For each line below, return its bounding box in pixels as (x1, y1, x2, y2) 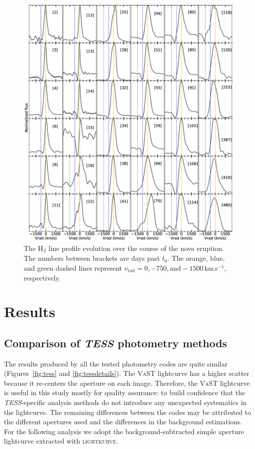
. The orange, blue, (167, 253, 225, 263)
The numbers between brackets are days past (24, 253, 160, 263)
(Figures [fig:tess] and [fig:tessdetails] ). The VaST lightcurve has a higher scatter (4, 368, 250, 378)
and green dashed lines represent (24, 262, 123, 273)
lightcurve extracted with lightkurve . (4, 436, 118, 446)
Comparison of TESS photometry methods (4, 335, 227, 350)
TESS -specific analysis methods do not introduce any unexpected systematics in (4, 397, 247, 408)
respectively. (24, 272, 61, 283)
